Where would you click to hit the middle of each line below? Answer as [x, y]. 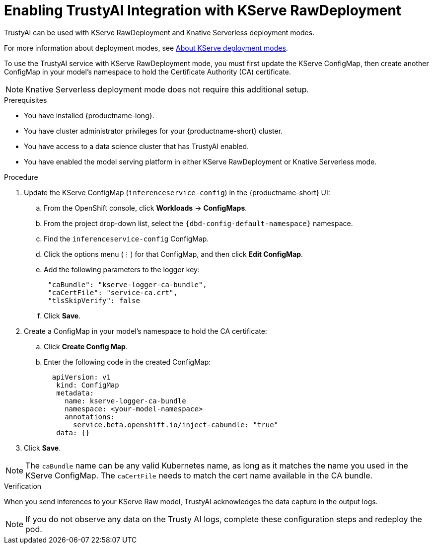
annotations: [90, 417]
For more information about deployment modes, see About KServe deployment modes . [146, 48]
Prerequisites [26, 100]
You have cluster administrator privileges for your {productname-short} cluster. [153, 131]
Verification [23, 486]
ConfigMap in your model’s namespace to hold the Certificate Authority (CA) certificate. [147, 72]
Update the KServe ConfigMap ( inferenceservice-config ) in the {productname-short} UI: [177, 192]
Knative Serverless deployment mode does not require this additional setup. [167, 89]
